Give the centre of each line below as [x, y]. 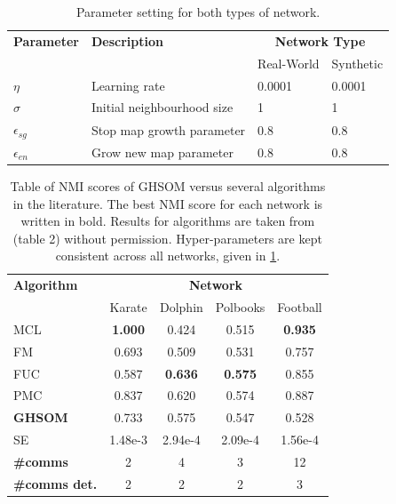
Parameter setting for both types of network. [198, 12]
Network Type [320, 40]
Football [300, 307]
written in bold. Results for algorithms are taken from [168, 221]
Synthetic [357, 63]
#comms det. [55, 483]
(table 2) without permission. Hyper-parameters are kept [167, 238]
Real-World [289, 63]
